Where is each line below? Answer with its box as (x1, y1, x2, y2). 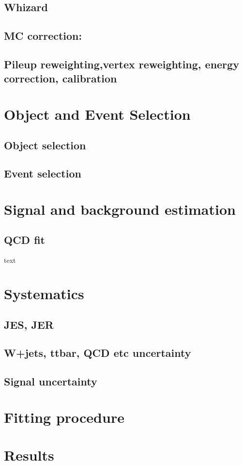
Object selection (4, 137, 86, 152)
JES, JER (4, 317, 54, 332)
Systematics (4, 284, 84, 304)
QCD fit (4, 232, 45, 247)
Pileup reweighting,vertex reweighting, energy (4, 56, 239, 71)
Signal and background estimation (4, 199, 236, 219)
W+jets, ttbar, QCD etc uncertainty (4, 345, 191, 360)
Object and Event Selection (4, 104, 191, 124)
